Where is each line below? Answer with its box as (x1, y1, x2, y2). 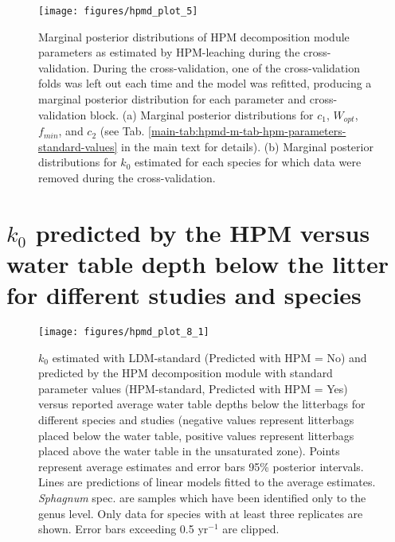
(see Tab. (100, 123, 145, 139)
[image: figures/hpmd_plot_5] (38, 6, 198, 17)
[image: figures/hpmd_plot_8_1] (38, 326, 209, 337)
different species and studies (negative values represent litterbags (38, 411, 354, 427)
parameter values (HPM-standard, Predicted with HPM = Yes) (38, 380, 348, 396)
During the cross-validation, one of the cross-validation (92, 59, 360, 76)
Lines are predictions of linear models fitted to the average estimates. (38, 474, 376, 490)
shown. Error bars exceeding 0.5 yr (38, 521, 209, 537)
